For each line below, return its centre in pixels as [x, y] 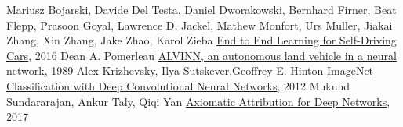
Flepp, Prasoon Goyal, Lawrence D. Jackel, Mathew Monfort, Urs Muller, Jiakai [200, 25]
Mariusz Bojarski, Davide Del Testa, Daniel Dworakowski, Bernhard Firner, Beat [201, 9]
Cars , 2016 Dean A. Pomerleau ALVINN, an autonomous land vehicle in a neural [201, 55]
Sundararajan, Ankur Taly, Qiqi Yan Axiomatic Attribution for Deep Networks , [198, 101]
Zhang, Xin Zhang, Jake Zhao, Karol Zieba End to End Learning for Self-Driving [201, 40]
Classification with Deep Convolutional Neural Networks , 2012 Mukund [178, 85]
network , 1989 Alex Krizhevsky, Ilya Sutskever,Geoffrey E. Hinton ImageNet [190, 71]
